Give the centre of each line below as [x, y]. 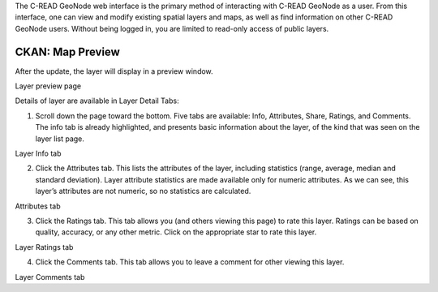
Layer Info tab [38, 153]
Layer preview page [48, 86]
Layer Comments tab [50, 277]
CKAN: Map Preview [68, 52]
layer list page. [60, 139]
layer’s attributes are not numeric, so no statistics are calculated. [143, 191]
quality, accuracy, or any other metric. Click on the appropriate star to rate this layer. [176, 232]
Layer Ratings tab [44, 247]
